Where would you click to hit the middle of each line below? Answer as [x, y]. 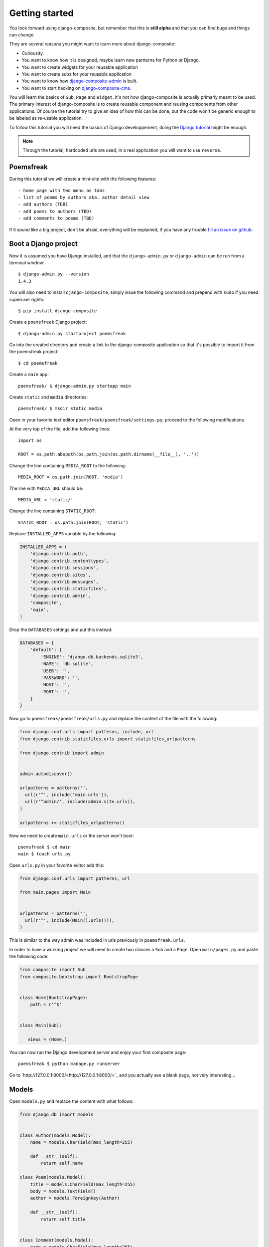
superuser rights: [27, 299]
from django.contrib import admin [62, 753]
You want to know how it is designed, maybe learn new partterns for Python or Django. [111, 60]
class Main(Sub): [41, 1026]
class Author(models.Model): [55, 1135]
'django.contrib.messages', [65, 582]
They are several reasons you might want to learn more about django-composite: [92, 44]
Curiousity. [33, 53]
